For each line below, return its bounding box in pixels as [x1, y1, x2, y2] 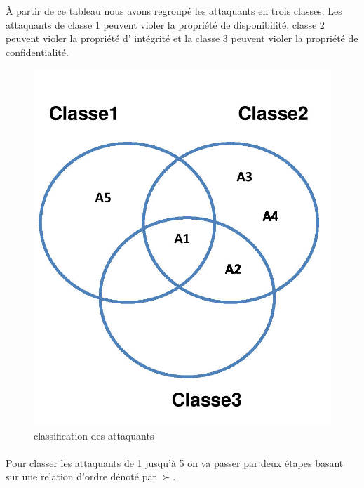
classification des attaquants [34, 428, 154, 442]
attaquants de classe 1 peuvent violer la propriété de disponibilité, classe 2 [6, 17, 325, 32]
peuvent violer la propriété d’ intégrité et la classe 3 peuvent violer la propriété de [6, 31, 358, 46]
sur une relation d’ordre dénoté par [6, 469, 156, 484]
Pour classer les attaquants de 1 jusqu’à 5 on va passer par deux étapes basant [6, 455, 344, 470]
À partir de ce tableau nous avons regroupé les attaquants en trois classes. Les [6, 4, 342, 18]
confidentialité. [6, 44, 69, 59]
